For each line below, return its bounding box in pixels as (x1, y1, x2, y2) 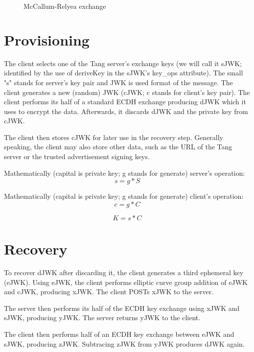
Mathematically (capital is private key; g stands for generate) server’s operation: (4, 167, 245, 178)
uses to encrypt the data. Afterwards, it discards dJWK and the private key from (4, 106, 248, 116)
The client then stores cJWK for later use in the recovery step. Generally (4, 132, 224, 142)
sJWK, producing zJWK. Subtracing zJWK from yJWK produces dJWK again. (4, 338, 245, 349)
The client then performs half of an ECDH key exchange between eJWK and (4, 329, 234, 339)
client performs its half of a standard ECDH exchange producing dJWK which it (4, 96, 246, 107)
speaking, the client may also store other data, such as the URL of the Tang (4, 141, 232, 152)
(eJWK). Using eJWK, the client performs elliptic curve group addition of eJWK (4, 277, 248, 287)
